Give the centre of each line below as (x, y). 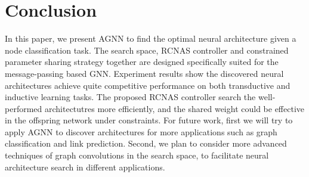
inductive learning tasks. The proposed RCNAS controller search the (130, 97)
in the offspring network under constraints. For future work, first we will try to (149, 120)
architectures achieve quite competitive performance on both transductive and (148, 85)
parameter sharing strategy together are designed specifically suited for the (142, 62)
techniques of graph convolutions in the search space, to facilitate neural (137, 155)
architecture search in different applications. (85, 167)
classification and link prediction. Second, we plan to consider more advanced (146, 143)
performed (24, 108)
